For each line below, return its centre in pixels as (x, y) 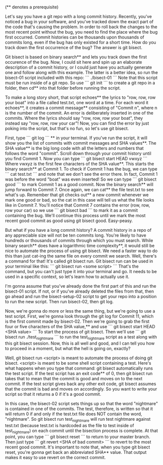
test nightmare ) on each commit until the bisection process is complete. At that (81, 431)
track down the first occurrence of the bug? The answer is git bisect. (73, 47)
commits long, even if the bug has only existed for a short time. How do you (81, 42)
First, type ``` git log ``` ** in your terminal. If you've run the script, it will (76, 138)
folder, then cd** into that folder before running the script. (63, 88)
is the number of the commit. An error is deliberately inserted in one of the (79, 113)
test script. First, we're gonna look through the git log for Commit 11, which (79, 316)
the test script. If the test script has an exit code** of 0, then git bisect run (79, 373)
